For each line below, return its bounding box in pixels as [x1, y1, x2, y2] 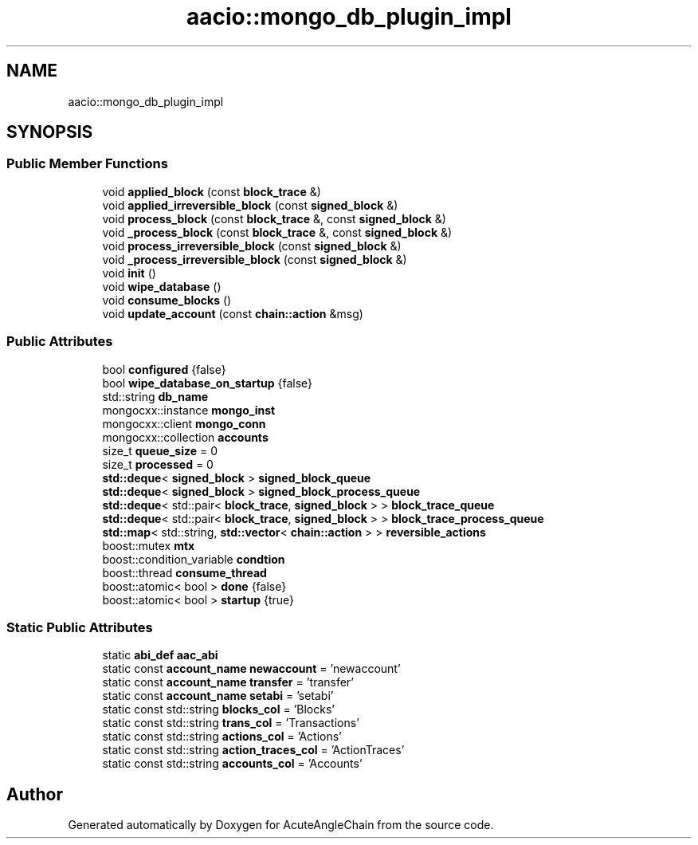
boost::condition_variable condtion [102, 552, 285, 566]
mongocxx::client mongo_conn [102, 416, 266, 430]
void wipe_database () [102, 279, 222, 293]
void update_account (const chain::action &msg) [102, 306, 363, 320]
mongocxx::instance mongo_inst [102, 403, 276, 417]
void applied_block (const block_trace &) [102, 184, 321, 198]
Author [6, 784, 63, 804]
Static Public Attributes [6, 619, 153, 635]
